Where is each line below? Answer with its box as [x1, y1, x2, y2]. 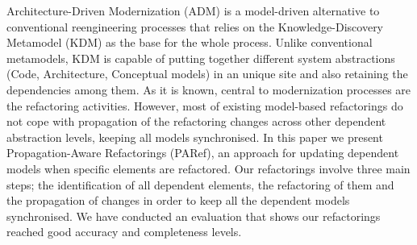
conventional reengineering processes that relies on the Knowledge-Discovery [6, 18, 384, 35]
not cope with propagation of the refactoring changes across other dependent [6, 113, 386, 130]
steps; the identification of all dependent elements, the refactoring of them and [6, 176, 394, 193]
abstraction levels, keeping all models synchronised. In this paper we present [6, 128, 383, 145]
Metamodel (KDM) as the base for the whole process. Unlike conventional [6, 34, 373, 51]
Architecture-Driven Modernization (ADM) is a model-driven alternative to [6, 2, 380, 19]
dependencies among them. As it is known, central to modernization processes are [6, 81, 411, 98]
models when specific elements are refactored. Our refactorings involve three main [6, 160, 411, 176]
